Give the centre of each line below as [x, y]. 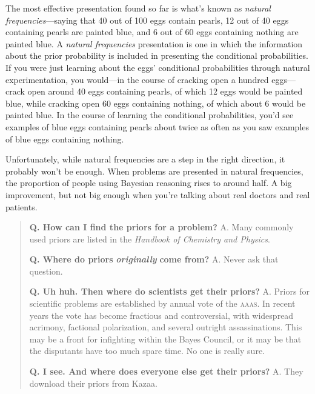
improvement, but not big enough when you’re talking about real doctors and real [158, 194]
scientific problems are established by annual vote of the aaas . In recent [162, 303]
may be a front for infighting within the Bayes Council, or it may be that [165, 339]
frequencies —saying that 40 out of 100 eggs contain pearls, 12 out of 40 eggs [147, 20]
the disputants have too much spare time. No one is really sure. [147, 351]
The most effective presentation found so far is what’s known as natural [138, 8]
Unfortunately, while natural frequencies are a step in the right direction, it [145, 159]
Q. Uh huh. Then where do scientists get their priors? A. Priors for [169, 291]
